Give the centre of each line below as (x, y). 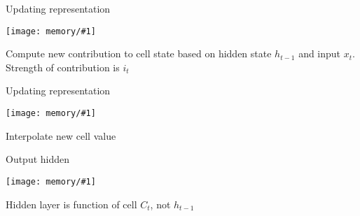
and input (320, 53)
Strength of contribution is (63, 67)
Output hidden (38, 159)
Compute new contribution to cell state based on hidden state (139, 53)
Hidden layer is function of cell (71, 204)
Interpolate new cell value (61, 135)
